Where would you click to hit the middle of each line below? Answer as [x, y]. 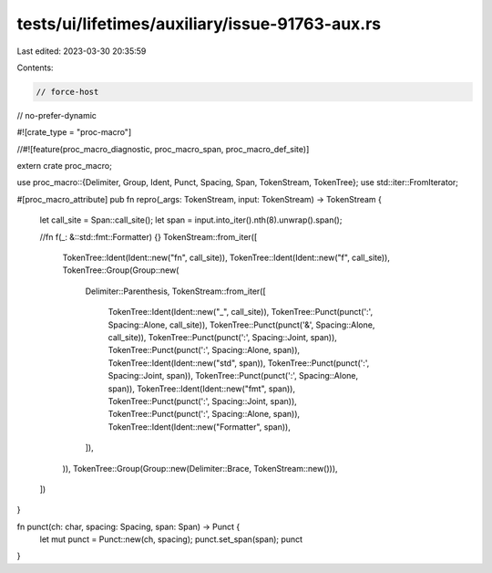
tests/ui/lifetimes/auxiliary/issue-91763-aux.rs [199, 24]
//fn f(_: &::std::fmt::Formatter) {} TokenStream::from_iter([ [149, 236]
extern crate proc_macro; [65, 166]
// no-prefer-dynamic [57, 115]
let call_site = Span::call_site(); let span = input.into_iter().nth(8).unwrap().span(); [191, 220]
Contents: [35, 68]
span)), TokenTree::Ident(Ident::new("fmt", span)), [202, 389]
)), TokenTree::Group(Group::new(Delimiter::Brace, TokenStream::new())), [200, 468]
